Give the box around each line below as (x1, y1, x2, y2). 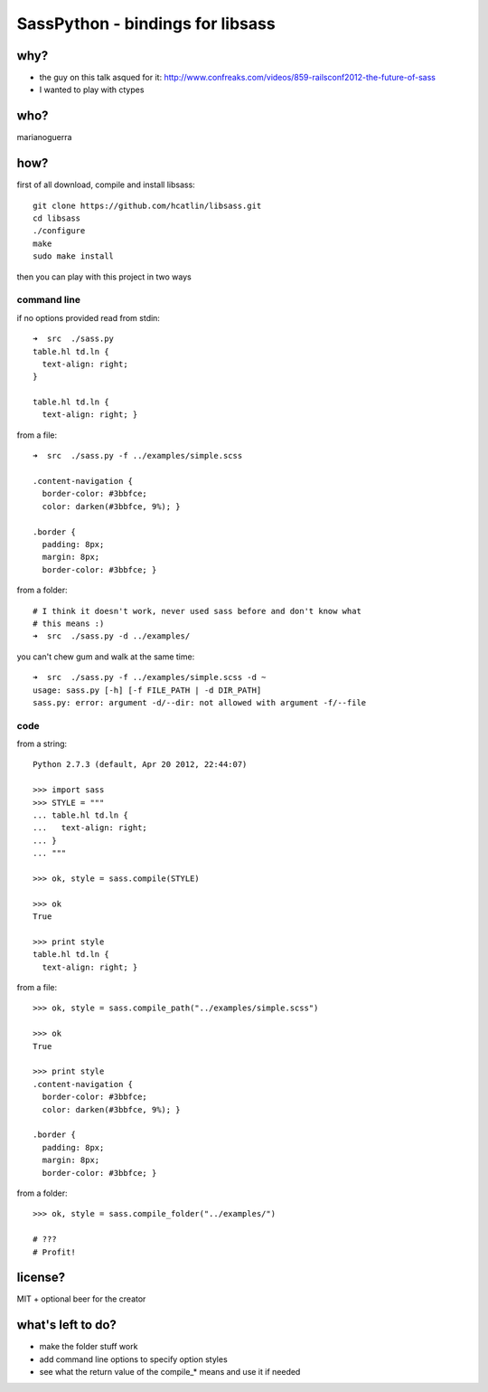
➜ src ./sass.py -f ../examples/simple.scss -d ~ (33, 672, 267, 683)
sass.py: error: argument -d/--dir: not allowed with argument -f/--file (33, 697, 367, 707)
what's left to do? (16, 1317, 117, 1333)
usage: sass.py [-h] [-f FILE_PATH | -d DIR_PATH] (33, 685, 262, 696)
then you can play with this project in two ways (16, 271, 192, 282)
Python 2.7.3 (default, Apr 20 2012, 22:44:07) (33, 760, 248, 770)
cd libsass (33, 213, 81, 223)
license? (16, 1270, 66, 1285)
